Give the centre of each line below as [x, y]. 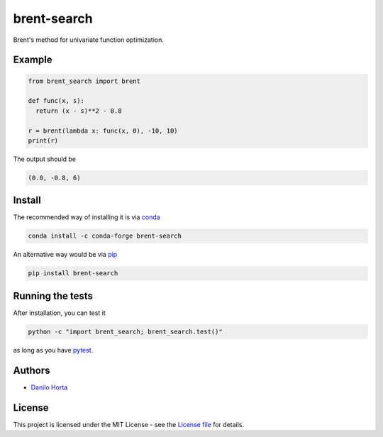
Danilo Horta [49, 387]
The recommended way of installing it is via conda [87, 217]
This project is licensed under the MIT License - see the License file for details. [129, 424]
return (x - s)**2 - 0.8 [79, 111]
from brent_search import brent [84, 81]
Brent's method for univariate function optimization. [89, 40]
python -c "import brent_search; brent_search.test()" [125, 331]
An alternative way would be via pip [65, 255]
